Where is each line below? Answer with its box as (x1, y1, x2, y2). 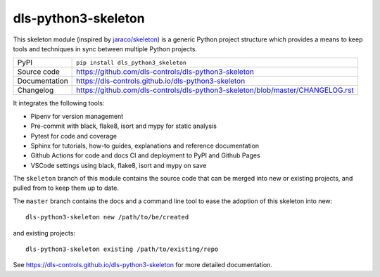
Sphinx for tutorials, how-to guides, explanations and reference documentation (30, 141, 260, 150)
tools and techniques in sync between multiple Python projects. (13, 44, 197, 53)
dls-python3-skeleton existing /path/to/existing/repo (25, 245, 219, 253)
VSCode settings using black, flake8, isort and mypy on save (30, 161, 207, 169)
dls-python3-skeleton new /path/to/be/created (25, 213, 189, 221)
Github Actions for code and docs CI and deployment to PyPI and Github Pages (30, 151, 260, 160)
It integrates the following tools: (13, 99, 105, 108)
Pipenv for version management (30, 112, 124, 120)
